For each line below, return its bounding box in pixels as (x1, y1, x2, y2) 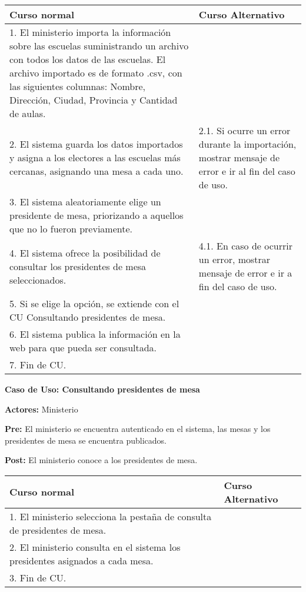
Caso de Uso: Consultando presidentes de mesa (5, 383, 200, 395)
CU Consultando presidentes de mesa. (9, 310, 166, 324)
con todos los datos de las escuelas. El (9, 52, 166, 66)
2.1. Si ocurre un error (198, 124, 291, 137)
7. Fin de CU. (9, 358, 66, 371)
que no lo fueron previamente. (9, 222, 132, 235)
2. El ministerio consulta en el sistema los (9, 540, 181, 554)
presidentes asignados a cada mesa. (9, 553, 154, 567)
